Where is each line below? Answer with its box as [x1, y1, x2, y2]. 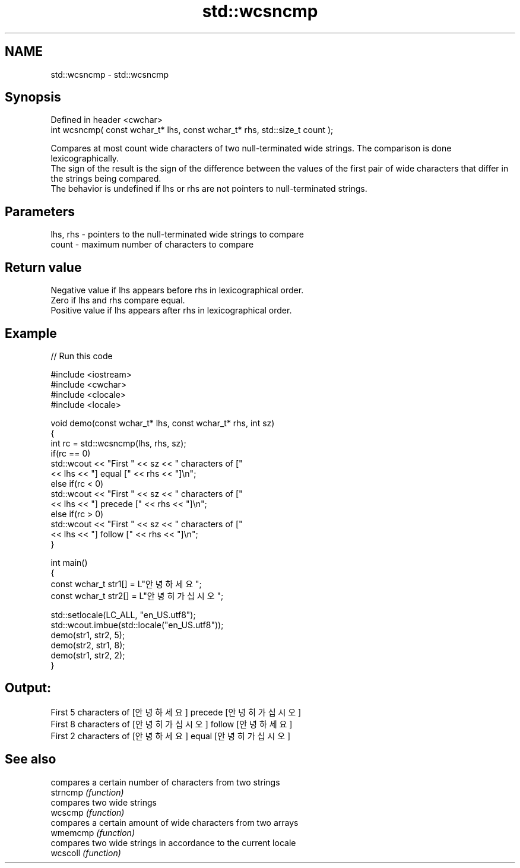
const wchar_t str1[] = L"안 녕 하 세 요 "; [50, 578, 202, 589]
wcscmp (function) [50, 807, 125, 818]
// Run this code [50, 350, 113, 361]
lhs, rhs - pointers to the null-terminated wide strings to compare [50, 229, 304, 240]
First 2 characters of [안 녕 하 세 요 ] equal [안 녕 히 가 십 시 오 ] [50, 730, 291, 741]
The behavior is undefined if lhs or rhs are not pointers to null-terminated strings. [50, 183, 367, 194]
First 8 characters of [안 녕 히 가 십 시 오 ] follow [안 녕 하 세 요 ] [50, 718, 293, 729]
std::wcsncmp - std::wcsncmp [50, 69, 169, 80]
